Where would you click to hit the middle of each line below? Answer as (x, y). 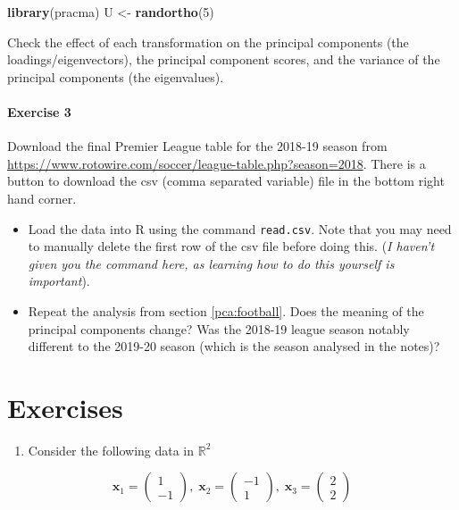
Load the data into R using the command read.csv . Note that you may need (240, 228)
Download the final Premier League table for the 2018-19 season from (197, 146)
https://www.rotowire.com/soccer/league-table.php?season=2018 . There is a (217, 163)
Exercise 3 (39, 111)
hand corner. (42, 198)
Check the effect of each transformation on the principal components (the (208, 42)
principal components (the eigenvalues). (116, 76)
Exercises (65, 407)
